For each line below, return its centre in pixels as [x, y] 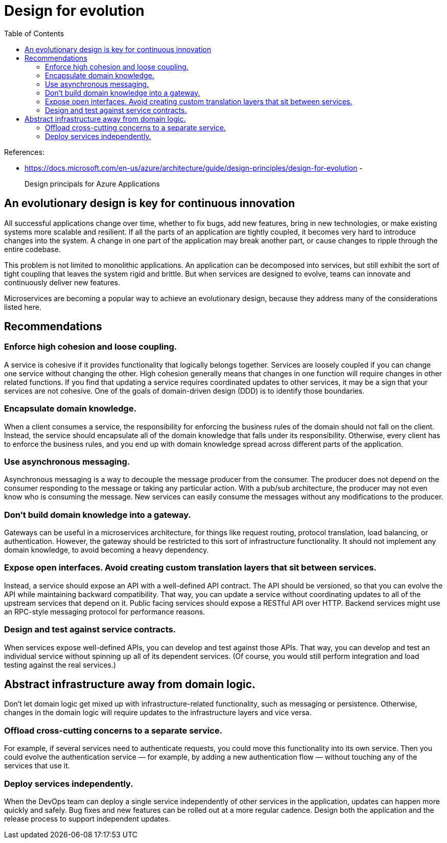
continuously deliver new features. [62, 282]
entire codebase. [32, 249]
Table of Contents [34, 33]
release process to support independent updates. [87, 818]
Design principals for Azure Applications [92, 184]
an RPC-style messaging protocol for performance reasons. [105, 611]
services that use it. [37, 766]
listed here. [23, 307]
